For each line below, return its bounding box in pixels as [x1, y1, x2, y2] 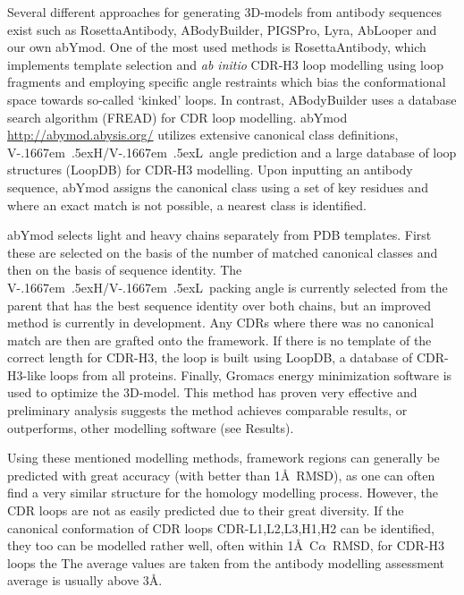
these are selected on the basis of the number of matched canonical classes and [7, 242, 438, 261]
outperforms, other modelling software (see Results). [7, 418, 294, 437]
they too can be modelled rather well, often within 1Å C [7, 536, 319, 555]
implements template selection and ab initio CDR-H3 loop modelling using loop [7, 55, 444, 73]
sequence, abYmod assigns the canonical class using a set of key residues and [7, 177, 428, 196]
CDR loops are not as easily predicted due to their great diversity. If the [7, 501, 404, 520]
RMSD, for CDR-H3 [333, 536, 444, 555]
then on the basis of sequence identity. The [7, 260, 242, 279]
